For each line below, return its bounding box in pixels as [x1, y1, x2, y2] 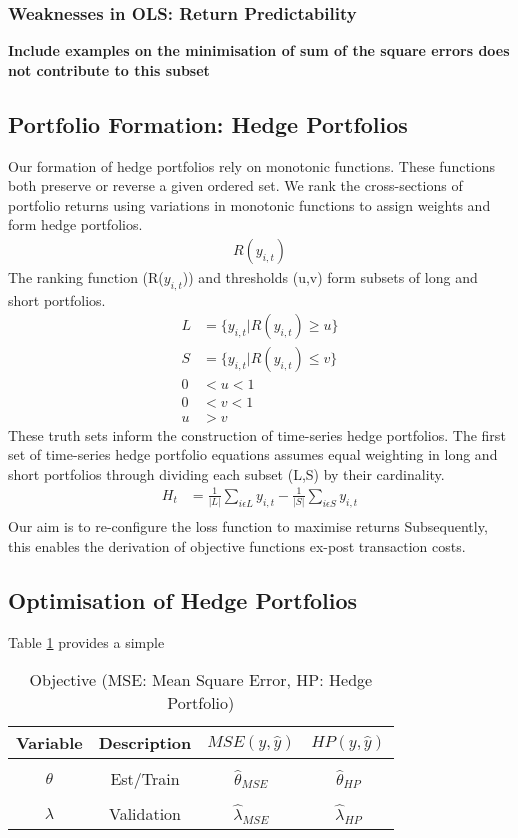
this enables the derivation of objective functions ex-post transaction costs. [8, 535, 466, 556]
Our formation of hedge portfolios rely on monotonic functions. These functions [8, 155, 496, 176]
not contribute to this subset [8, 59, 210, 80]
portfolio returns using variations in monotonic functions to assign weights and [8, 194, 491, 215]
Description [98, 731, 192, 755]
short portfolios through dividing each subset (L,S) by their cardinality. [8, 463, 445, 484]
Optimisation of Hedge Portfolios [8, 584, 358, 615]
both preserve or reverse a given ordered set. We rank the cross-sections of [8, 175, 463, 196]
